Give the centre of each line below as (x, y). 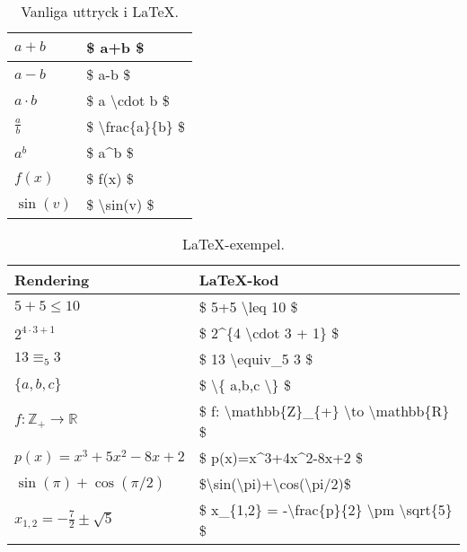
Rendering (52, 280)
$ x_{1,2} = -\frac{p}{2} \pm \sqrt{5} (326, 509)
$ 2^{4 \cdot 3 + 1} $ (269, 333)
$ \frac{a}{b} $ (136, 126)
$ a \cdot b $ (128, 100)
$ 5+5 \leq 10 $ (248, 307)
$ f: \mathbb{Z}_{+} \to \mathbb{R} (324, 411)
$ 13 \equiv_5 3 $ (256, 359)
